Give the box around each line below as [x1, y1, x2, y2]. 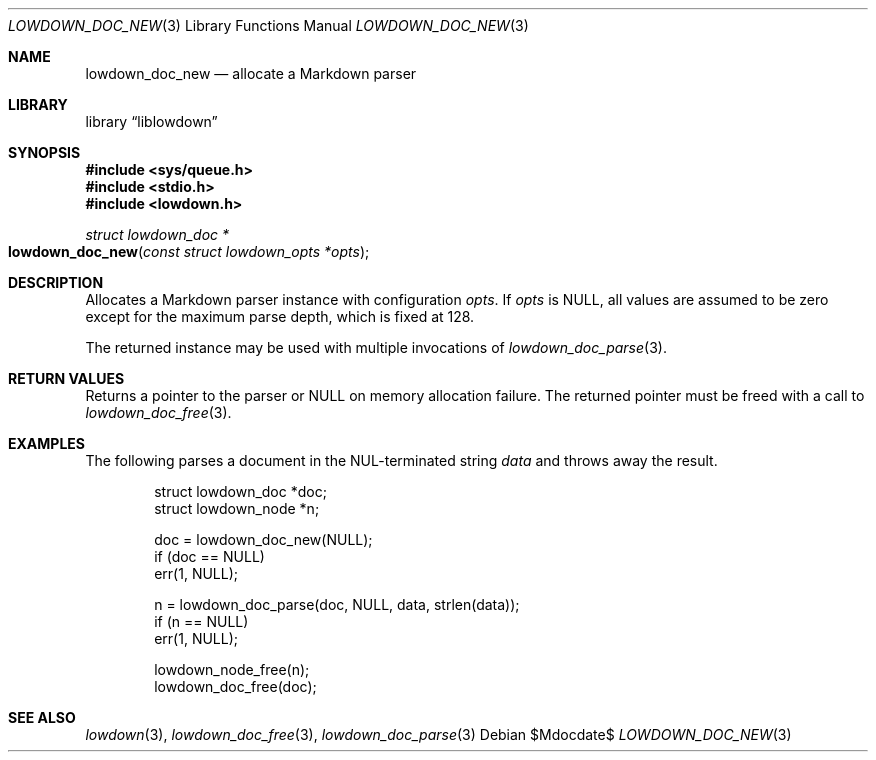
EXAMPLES [8, 435, 85, 452]
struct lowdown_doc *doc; [154, 483, 327, 500]
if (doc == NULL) [154, 548, 265, 565]
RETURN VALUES [8, 370, 125, 387]
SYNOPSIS [8, 144, 81, 161]
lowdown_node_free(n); [154, 661, 310, 678]
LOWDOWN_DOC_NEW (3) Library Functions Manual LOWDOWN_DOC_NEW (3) [8, 17, 529, 34]
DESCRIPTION [8, 274, 104, 291]
